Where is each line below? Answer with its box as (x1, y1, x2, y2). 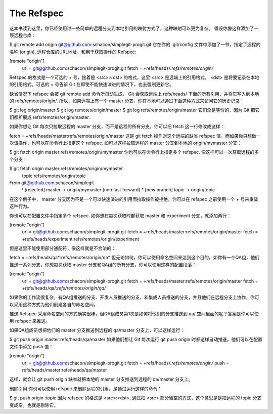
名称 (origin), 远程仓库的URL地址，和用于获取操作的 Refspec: (9, 49, 136, 55)
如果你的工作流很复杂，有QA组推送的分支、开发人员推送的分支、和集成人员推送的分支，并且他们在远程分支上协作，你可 (9, 294, 259, 301)
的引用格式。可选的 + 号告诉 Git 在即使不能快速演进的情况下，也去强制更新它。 (9, 81, 174, 88)
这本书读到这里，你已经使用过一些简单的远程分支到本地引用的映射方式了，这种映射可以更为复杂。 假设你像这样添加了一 (9, 25, 259, 31)
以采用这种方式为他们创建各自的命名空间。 (9, 301, 98, 307)
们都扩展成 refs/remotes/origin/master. (9, 114, 90, 120)
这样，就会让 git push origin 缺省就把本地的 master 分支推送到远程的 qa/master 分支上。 (9, 376, 193, 382)
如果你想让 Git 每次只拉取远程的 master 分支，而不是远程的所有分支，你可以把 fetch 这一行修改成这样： (9, 123, 225, 130)
